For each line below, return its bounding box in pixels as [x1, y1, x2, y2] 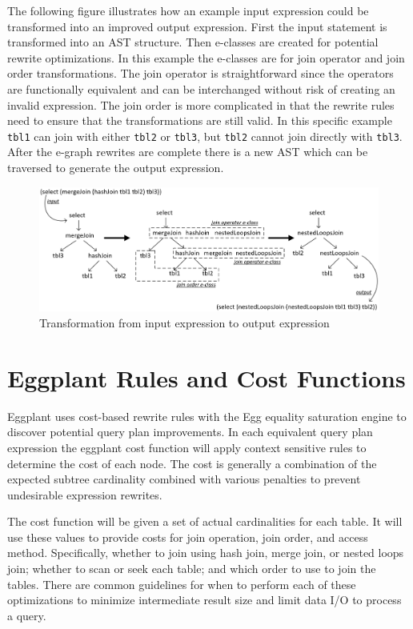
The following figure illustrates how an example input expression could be [7, 2, 369, 18]
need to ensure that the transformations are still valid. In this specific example [7, 112, 392, 129]
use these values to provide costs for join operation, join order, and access [7, 528, 368, 545]
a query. [7, 607, 46, 623]
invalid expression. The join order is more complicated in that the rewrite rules [7, 96, 395, 113]
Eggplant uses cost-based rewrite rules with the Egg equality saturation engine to [7, 407, 407, 424]
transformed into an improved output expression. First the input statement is [7, 18, 387, 34]
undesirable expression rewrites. [7, 486, 162, 503]
